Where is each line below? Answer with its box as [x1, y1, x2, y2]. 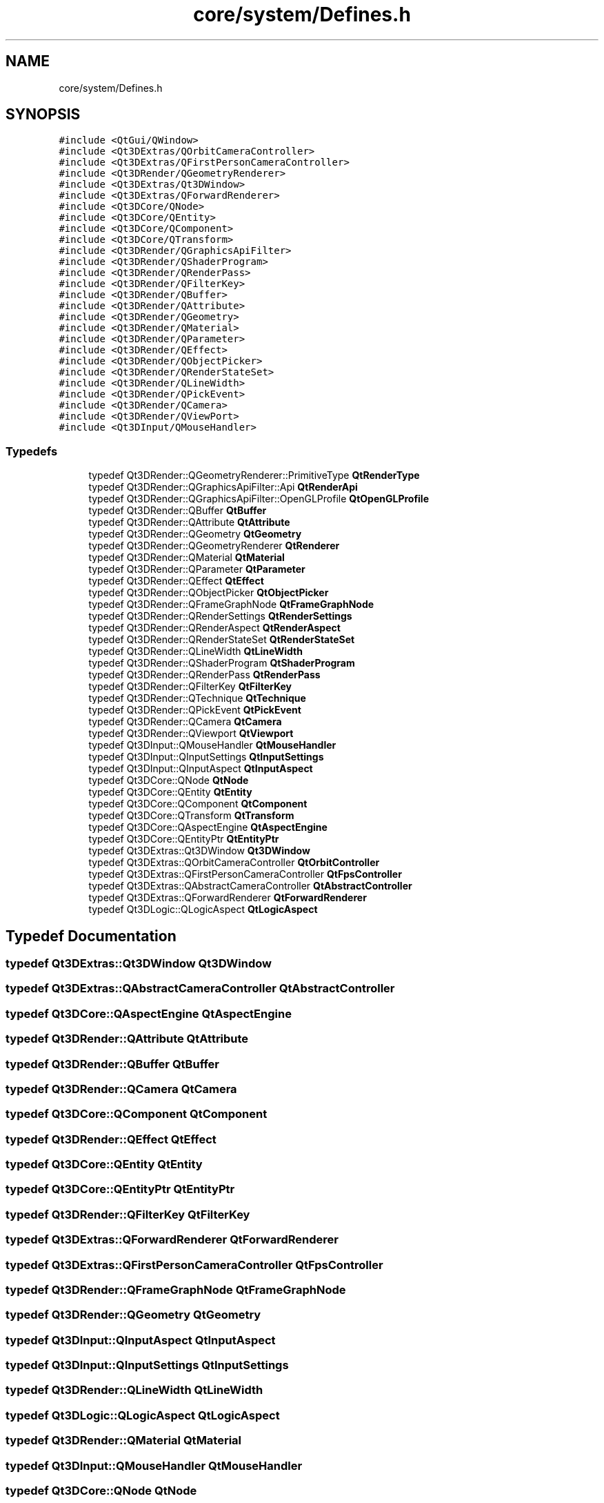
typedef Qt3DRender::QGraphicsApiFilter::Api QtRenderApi [88, 481, 358, 493]
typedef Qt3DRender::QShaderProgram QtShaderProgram [88, 657, 355, 669]
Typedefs [6, 444, 58, 458]
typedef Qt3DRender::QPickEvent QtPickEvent [88, 704, 301, 716]
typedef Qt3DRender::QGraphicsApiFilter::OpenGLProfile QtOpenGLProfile [88, 493, 430, 505]
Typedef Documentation [6, 927, 177, 945]
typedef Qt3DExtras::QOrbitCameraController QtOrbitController [88, 856, 380, 869]
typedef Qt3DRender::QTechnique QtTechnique [88, 692, 306, 705]
